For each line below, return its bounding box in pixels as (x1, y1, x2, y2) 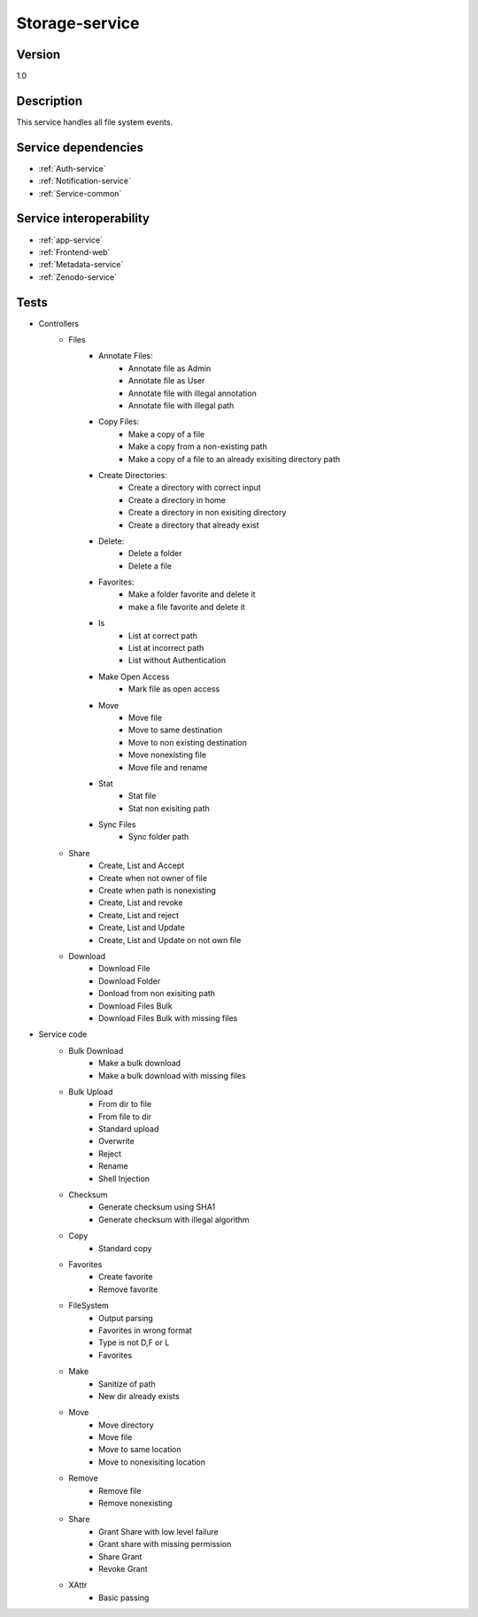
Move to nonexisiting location (98, 1457, 206, 1467)
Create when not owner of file (98, 872, 208, 883)
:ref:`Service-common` (38, 188, 122, 198)
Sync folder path (128, 832, 189, 842)
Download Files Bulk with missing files (98, 1012, 238, 1023)
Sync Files (98, 819, 136, 830)
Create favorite (98, 1272, 153, 1282)
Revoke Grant (98, 1563, 148, 1574)
